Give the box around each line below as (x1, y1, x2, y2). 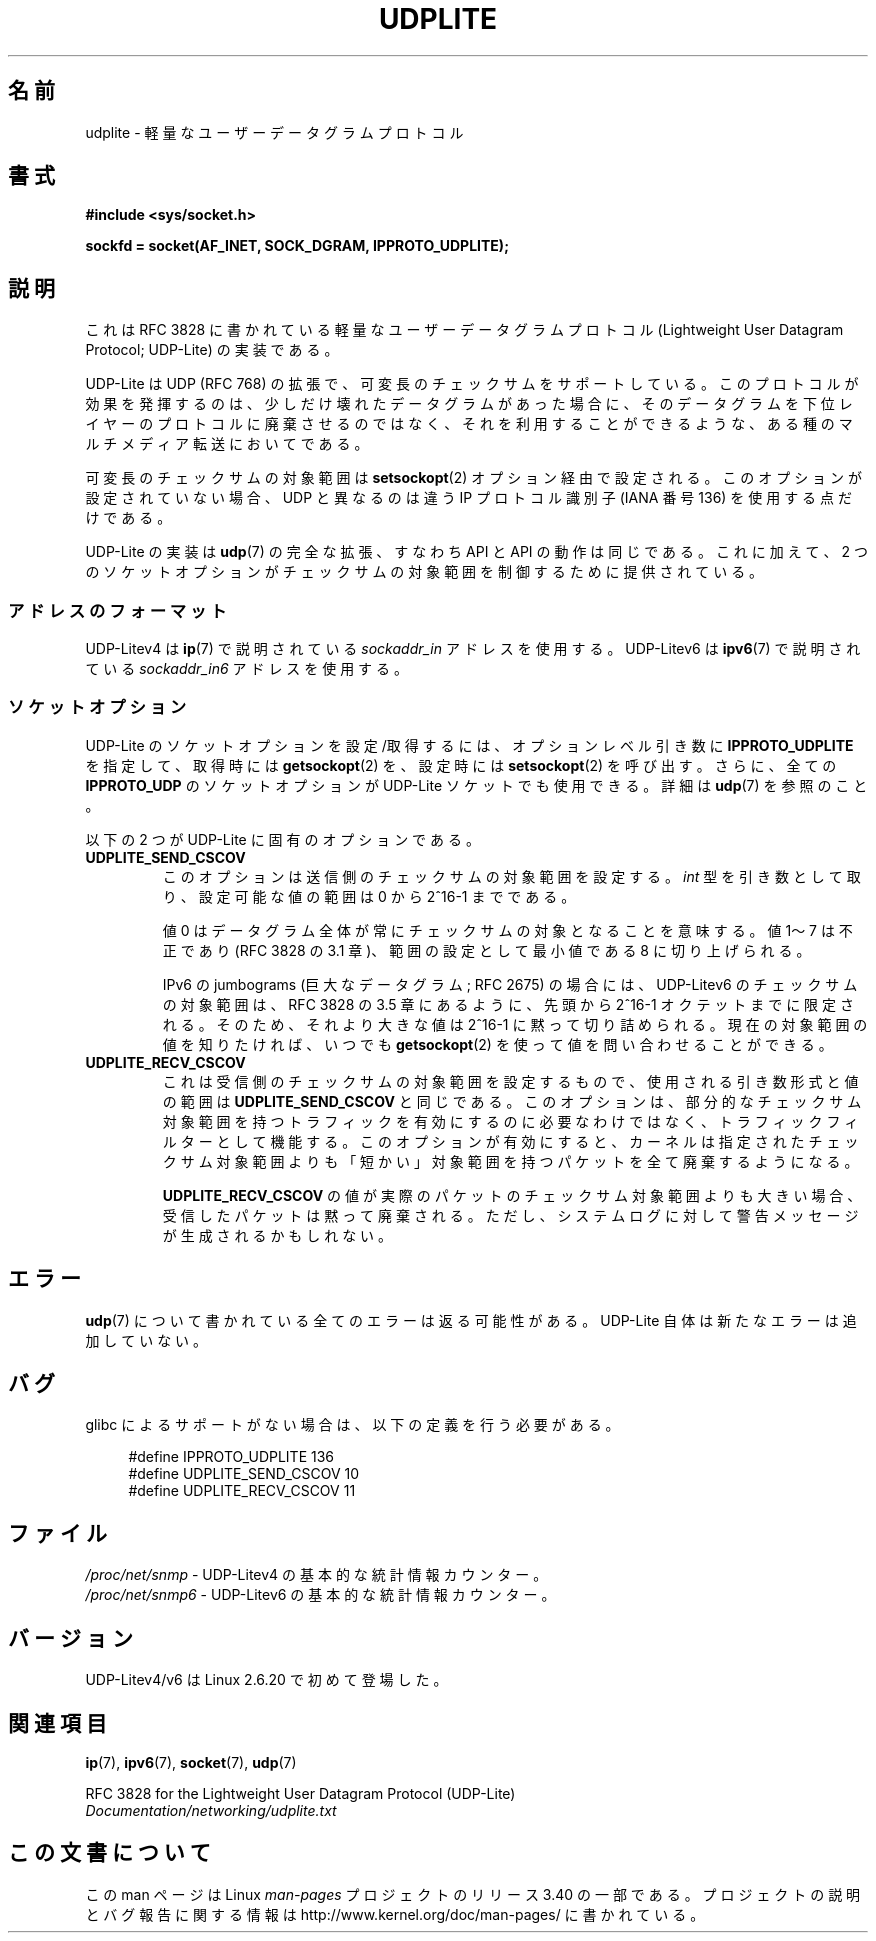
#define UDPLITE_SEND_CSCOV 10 (128, 1465, 360, 1483)
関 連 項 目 (8, 1710, 107, 1736)
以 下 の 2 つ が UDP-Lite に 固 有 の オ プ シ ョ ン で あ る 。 (85, 830, 480, 848)
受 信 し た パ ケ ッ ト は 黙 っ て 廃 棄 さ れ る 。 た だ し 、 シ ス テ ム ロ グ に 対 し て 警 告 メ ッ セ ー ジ (162, 1206, 859, 1224)
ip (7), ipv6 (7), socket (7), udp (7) (85, 1754, 297, 1771)
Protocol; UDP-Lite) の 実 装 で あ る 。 (85, 341, 339, 359)
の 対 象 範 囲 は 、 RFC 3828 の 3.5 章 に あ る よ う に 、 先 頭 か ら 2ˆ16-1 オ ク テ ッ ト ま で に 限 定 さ (162, 995, 854, 1013)
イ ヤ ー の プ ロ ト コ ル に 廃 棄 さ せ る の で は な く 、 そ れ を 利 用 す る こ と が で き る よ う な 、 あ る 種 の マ (85, 415, 853, 433)
